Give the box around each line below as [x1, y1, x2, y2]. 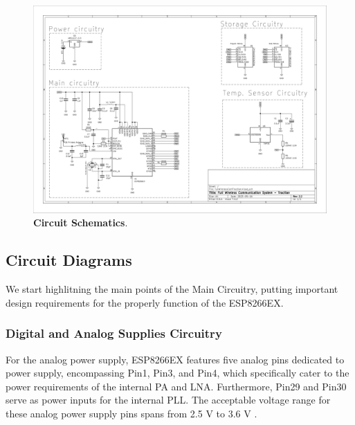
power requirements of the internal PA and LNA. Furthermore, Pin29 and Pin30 [6, 379, 347, 393]
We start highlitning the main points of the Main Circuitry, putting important [6, 282, 338, 296]
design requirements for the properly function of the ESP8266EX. [6, 295, 284, 309]
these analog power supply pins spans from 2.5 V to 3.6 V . [6, 406, 257, 420]
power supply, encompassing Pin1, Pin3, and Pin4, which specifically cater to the [6, 365, 349, 380]
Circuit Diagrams [6, 249, 132, 271]
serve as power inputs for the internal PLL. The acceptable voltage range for [6, 392, 331, 407]
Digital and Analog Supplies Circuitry [6, 325, 222, 342]
